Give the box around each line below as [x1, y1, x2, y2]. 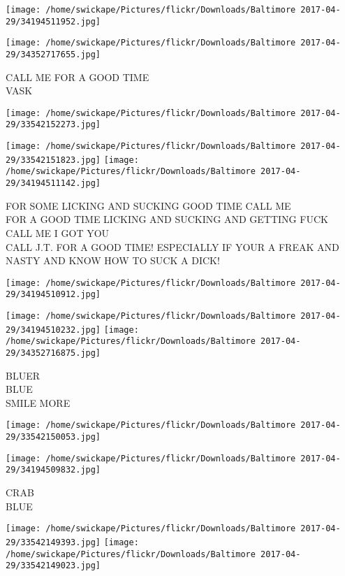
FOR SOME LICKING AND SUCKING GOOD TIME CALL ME [6, 198, 291, 213]
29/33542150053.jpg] [6, 432, 101, 442]
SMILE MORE [6, 395, 71, 410]
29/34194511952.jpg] [6, 16, 101, 27]
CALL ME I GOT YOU [6, 225, 110, 240]
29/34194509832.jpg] [6, 465, 101, 475]
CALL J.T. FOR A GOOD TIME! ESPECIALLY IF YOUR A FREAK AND [6, 239, 339, 254]
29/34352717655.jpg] [6, 49, 101, 59]
